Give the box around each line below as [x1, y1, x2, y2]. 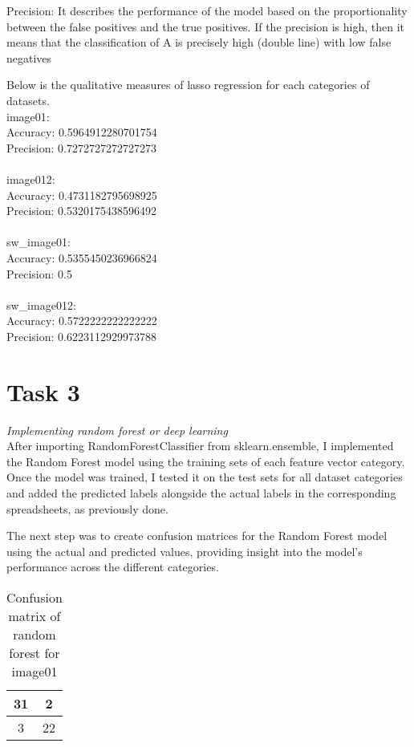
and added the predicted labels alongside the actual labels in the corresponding [6, 484, 396, 501]
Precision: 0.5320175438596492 [6, 202, 156, 219]
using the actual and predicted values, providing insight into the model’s [6, 542, 363, 559]
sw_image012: [6, 296, 76, 313]
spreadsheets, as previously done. [6, 500, 168, 517]
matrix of [8, 606, 61, 625]
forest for [9, 643, 60, 662]
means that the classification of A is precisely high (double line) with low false [6, 34, 392, 51]
